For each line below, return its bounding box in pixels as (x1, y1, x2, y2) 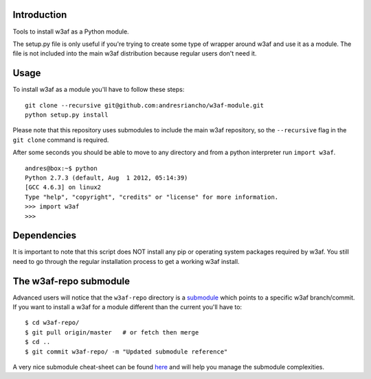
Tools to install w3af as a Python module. (12, 27, 130, 36)
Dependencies (12, 230, 77, 241)
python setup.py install (25, 110, 109, 119)
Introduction (12, 9, 67, 21)
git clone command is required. (12, 136, 109, 144)
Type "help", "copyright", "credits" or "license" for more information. (25, 193, 279, 201)
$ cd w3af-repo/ (25, 319, 80, 327)
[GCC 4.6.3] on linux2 (25, 184, 102, 191)
